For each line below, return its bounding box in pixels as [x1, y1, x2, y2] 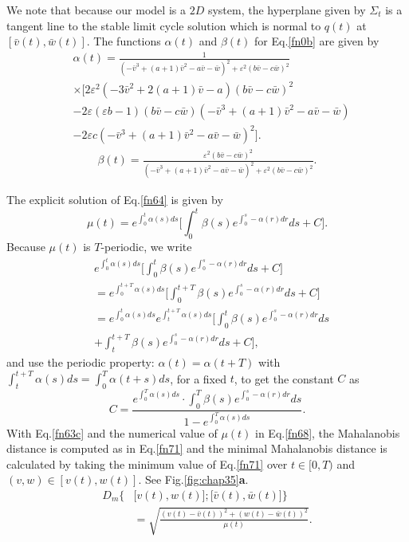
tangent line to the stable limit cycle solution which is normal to [6, 17, 321, 33]
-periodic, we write [100, 238, 192, 254]
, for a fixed [170, 370, 226, 387]
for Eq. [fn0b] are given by [254, 33, 380, 49]
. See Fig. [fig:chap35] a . [138, 471, 249, 488]
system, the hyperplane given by [207, 2, 366, 18]
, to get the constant [234, 370, 334, 387]
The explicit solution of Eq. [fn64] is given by [6, 191, 223, 208]
